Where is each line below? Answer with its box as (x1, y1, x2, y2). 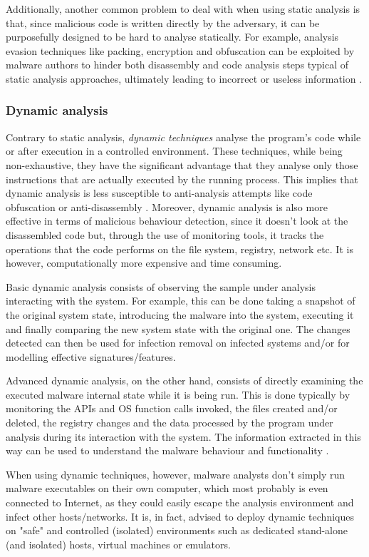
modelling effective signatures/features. (6, 349, 176, 364)
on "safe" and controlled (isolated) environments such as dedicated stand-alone (6, 523, 348, 538)
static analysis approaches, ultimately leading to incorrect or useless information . (6, 71, 363, 86)
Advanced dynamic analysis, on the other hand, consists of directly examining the (6, 373, 363, 388)
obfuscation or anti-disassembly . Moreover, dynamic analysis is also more (6, 199, 328, 214)
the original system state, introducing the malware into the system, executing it (6, 307, 354, 322)
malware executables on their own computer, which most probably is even (6, 481, 328, 496)
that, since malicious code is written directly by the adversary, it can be (6, 15, 320, 30)
